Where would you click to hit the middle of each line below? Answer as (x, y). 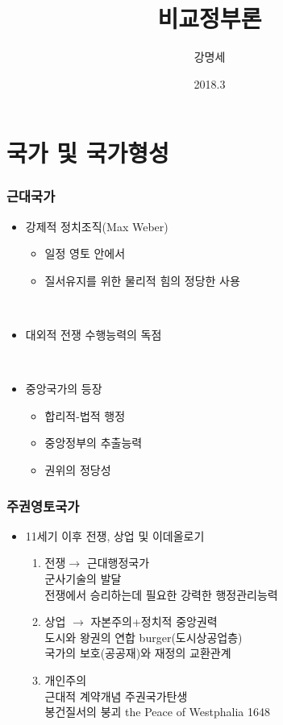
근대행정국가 (118, 563)
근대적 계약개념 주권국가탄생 (116, 696)
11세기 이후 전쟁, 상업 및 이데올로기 (115, 535)
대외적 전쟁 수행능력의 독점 (94, 335)
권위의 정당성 (78, 470)
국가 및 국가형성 (88, 153)
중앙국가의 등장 (64, 389)
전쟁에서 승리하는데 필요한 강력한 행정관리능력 (161, 594)
